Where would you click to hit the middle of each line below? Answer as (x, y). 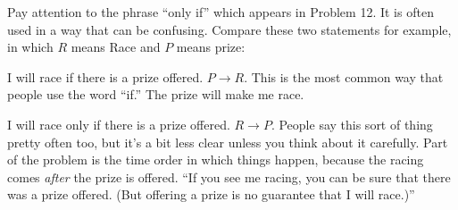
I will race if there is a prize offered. (105, 76)
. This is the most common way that (344, 76)
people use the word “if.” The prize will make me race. (156, 94)
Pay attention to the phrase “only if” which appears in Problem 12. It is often (221, 12)
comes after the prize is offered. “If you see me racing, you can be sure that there (229, 176)
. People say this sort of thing (352, 124)
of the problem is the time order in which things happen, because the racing (216, 160)
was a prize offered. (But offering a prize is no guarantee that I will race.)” (211, 194)
